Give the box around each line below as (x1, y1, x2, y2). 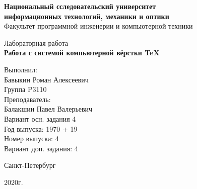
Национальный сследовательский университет (4, 1, 156, 11)
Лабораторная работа (4, 37, 69, 48)
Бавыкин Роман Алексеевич (4, 74, 89, 84)
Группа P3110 (4, 84, 47, 94)
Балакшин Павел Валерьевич (4, 104, 93, 114)
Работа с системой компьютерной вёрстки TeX (4, 47, 160, 58)
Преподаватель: (4, 93, 51, 104)
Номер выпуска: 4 (4, 133, 59, 144)
